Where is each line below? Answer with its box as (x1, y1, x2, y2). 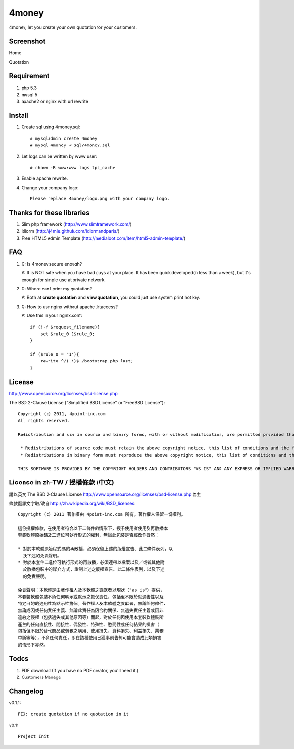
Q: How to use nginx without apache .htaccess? (21, 304, 118, 310)
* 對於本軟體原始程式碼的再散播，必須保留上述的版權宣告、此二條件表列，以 (18, 546, 173, 552)
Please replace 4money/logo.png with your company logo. (30, 196, 170, 202)
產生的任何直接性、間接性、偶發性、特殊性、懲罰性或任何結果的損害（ (18, 621, 159, 627)
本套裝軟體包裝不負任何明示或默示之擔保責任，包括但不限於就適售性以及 (18, 594, 164, 600)
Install (9, 111, 29, 120)
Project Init (18, 734, 49, 739)
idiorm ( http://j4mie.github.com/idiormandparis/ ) (21, 228, 120, 234)
